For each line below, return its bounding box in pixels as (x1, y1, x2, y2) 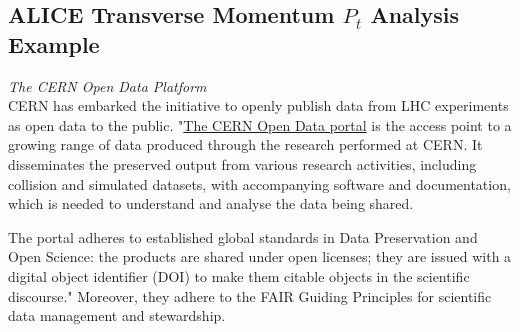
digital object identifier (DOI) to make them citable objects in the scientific (8, 265, 470, 286)
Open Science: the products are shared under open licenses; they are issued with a (8, 246, 512, 267)
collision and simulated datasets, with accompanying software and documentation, (8, 173, 511, 194)
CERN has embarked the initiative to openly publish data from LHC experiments (8, 95, 509, 116)
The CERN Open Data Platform (8, 75, 207, 96)
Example (8, 28, 100, 59)
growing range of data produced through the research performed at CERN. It (8, 134, 483, 155)
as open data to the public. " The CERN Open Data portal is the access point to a (8, 114, 512, 135)
